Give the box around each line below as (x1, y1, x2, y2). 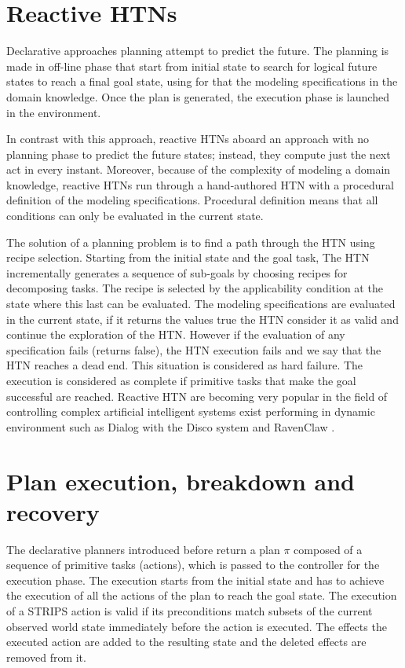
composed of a (294, 541, 363, 557)
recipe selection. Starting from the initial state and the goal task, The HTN (6, 249, 370, 266)
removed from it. (6, 648, 86, 665)
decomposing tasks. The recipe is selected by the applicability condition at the (6, 280, 383, 296)
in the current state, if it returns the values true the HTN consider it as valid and (6, 310, 399, 327)
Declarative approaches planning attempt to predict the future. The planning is (6, 42, 389, 59)
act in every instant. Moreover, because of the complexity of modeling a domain (6, 161, 391, 178)
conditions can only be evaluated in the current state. (6, 207, 264, 224)
